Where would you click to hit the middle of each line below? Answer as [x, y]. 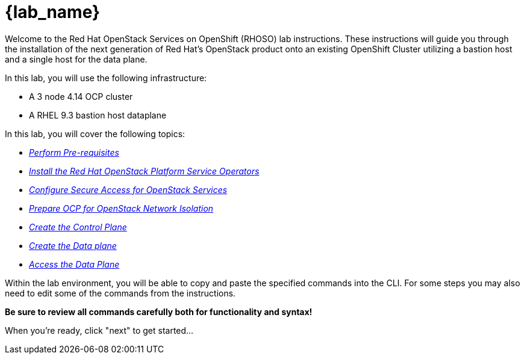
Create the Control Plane [78, 227]
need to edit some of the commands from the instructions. [120, 293]
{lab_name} [53, 12]
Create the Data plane [73, 245]
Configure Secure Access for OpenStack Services [128, 189]
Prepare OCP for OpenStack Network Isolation [121, 208]
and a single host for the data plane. [76, 59]
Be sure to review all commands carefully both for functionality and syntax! [159, 311]
